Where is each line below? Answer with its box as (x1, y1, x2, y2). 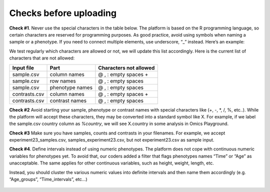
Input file (12, 64, 34, 71)
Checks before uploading (9, 7, 117, 18)
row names (49, 77, 76, 84)
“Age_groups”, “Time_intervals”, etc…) (9, 176, 87, 182)
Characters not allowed (98, 64, 155, 71)
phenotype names (49, 84, 92, 91)
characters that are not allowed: (9, 55, 75, 61)
